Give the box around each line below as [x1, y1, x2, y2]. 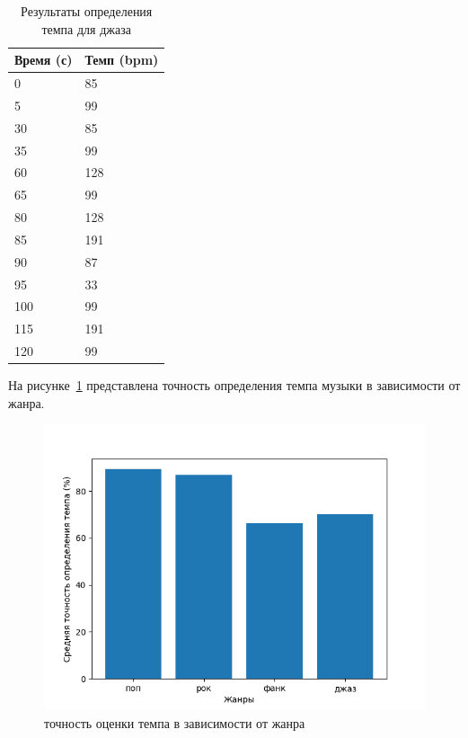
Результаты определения [21, 2, 153, 20]
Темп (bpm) [84, 50, 159, 69]
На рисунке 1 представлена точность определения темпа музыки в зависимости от [8, 376, 461, 395]
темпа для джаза [41, 19, 131, 38]
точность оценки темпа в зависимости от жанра [44, 714, 305, 733]
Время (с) [14, 50, 73, 69]
